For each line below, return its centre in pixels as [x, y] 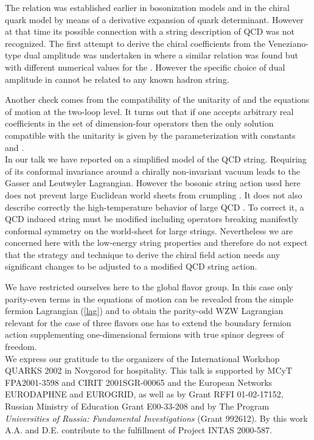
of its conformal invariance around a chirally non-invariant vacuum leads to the [152, 171]
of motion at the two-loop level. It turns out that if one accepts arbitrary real [149, 111]
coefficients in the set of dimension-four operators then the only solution [139, 123]
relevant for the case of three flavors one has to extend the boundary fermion [148, 322]
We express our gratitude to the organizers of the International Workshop [142, 358]
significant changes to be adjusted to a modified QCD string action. [131, 266]
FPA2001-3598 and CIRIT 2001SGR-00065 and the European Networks [139, 382]
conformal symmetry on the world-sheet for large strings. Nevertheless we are [149, 230]
